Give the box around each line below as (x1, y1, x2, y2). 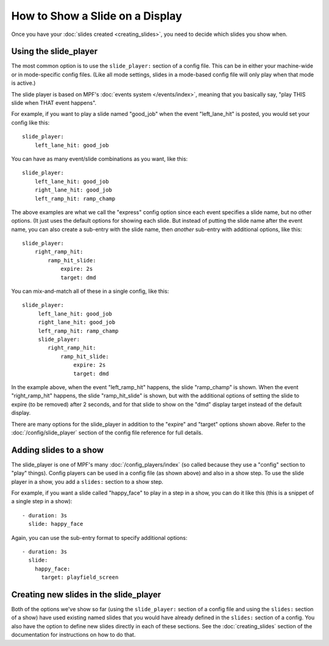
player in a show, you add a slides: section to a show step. (11, 478, 164, 485)
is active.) (11, 79, 36, 87)
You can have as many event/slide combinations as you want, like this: (11, 155, 188, 162)
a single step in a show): (11, 498, 73, 505)
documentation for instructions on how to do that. (11, 631, 136, 639)
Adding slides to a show (11, 445, 104, 455)
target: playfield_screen (41, 574, 119, 581)
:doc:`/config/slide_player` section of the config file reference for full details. (11, 429, 203, 436)
